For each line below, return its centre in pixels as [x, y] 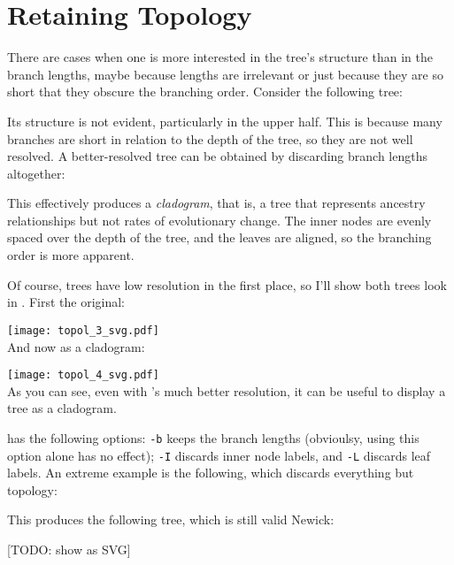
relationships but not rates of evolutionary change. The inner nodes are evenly [219, 220]
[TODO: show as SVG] [69, 550]
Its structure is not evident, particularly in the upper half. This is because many [225, 121]
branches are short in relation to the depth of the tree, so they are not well [210, 138]
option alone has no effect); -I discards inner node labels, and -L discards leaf [219, 455]
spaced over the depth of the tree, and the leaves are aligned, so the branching [219, 237]
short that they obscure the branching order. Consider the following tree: [205, 92]
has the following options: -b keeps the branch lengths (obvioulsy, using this [213, 437]
